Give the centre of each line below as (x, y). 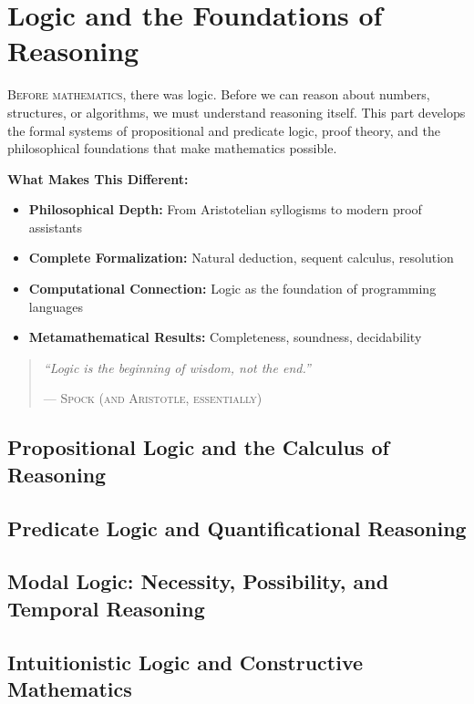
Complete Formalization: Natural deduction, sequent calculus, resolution (241, 258)
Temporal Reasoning (106, 608)
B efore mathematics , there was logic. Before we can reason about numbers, (219, 94)
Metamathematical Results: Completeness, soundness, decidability (225, 337)
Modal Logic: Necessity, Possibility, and (198, 581)
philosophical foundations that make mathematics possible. (172, 148)
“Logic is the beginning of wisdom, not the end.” (177, 367)
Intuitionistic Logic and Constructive (185, 662)
